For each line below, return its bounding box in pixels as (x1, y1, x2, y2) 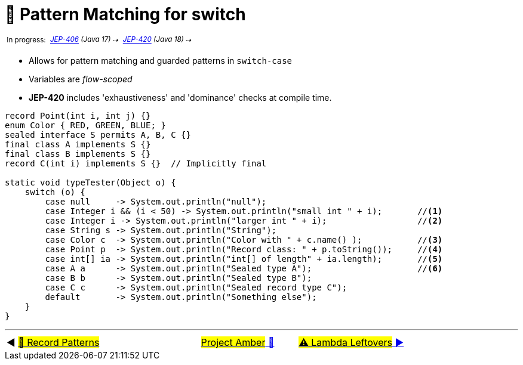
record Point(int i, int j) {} (5, 111, 151, 121)
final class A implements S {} (5, 140, 151, 150)
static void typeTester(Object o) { (5, 178, 176, 188)
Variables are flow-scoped (29, 74, 133, 85)
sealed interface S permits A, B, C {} (5, 130, 191, 140)
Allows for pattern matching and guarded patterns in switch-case (29, 55, 293, 66)
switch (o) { (24, 187, 85, 197)
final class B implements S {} (5, 149, 151, 159)
